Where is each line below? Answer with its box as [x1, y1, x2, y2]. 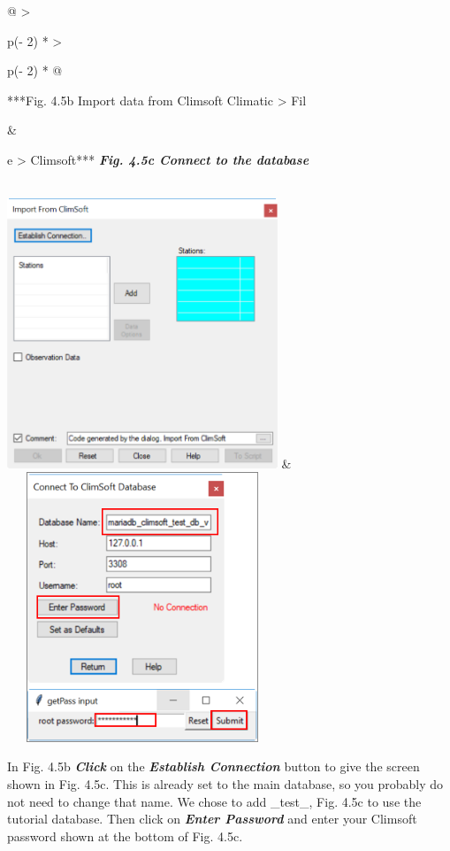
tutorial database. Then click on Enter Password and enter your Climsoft [7, 809, 417, 828]
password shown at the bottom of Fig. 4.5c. [7, 826, 243, 845]
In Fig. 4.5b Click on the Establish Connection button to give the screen [7, 757, 420, 776]
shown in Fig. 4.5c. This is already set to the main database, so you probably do [7, 774, 444, 793]
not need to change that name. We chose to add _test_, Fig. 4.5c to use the [7, 792, 422, 810]
